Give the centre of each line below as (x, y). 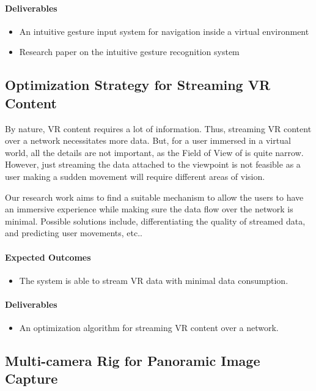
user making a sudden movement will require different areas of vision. (135, 176)
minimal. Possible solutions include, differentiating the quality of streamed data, (155, 221)
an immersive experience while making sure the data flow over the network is (149, 209)
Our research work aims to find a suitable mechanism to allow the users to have (154, 197)
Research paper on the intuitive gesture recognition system (129, 52)
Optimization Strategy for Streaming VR (138, 85)
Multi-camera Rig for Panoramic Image (133, 361)
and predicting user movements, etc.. (74, 233)
